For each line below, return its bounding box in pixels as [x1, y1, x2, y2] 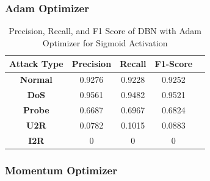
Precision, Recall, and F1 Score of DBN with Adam [9, 24, 201, 37]
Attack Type [9, 57, 63, 70]
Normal [20, 73, 52, 86]
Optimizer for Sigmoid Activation [42, 36, 168, 49]
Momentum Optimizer [5, 162, 117, 177]
